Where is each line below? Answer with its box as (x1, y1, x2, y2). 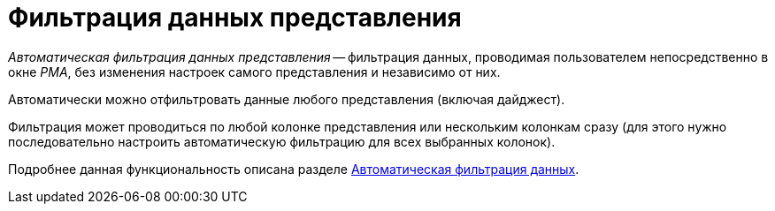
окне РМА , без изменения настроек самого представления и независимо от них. (8, 64, 501, 79)
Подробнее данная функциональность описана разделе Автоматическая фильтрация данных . (8, 161, 579, 177)
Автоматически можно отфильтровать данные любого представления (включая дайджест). (8, 91, 565, 107)
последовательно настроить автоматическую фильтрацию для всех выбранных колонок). (8, 133, 556, 149)
